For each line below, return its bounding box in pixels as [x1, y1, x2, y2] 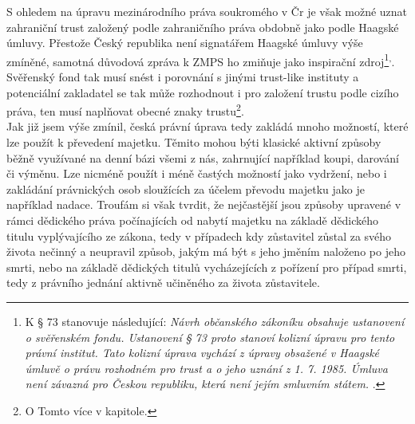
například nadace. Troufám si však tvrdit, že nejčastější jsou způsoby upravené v [6, 196, 401, 213]
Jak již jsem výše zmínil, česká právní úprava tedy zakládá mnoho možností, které [6, 118, 409, 135]
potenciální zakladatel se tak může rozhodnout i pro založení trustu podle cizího [6, 84, 399, 100]
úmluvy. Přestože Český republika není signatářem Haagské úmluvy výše [6, 34, 363, 51]
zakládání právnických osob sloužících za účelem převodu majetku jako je [6, 180, 366, 197]
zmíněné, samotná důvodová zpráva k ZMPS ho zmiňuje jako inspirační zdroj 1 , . [6, 50, 395, 69]
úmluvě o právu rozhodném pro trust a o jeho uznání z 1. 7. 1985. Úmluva [25, 359, 388, 376]
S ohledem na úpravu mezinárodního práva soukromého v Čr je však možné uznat [6, 3, 408, 19]
